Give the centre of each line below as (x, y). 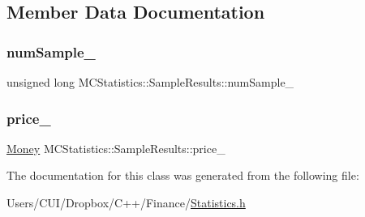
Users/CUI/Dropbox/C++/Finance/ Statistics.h (126, 202)
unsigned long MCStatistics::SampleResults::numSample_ (150, 82)
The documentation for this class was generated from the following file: (183, 175)
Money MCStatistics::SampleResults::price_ (116, 148)
